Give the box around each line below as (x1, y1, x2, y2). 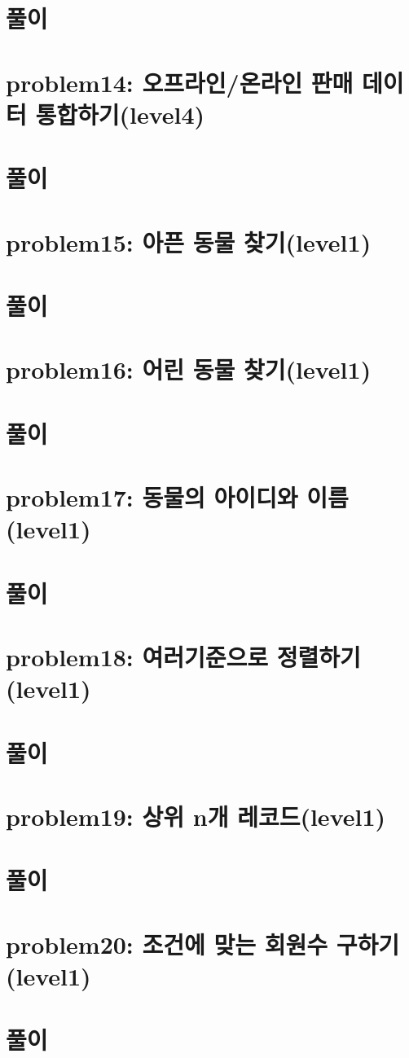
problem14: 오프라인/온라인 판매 (6, 65, 354, 99)
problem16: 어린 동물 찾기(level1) (6, 353, 372, 386)
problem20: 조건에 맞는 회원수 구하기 (6, 927, 400, 960)
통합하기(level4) (35, 97, 205, 130)
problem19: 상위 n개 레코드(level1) (6, 799, 386, 832)
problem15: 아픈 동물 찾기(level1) (6, 225, 372, 258)
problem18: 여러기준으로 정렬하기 (6, 639, 361, 673)
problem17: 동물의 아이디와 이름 (6, 481, 349, 513)
